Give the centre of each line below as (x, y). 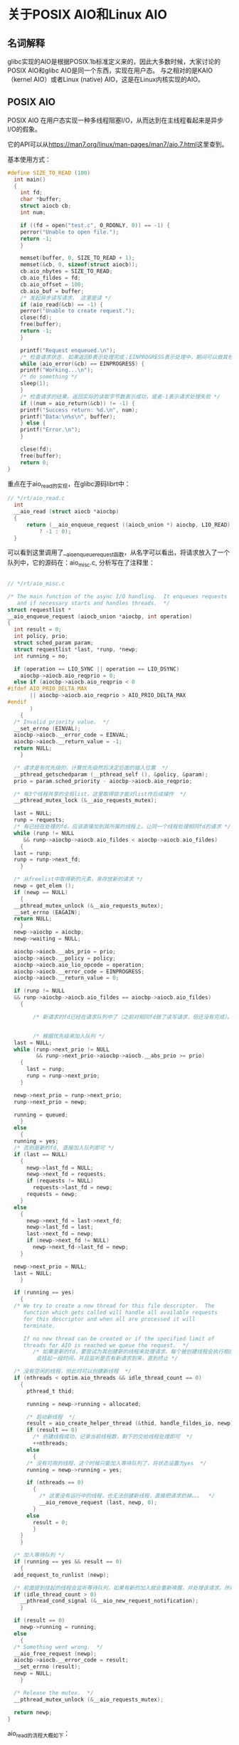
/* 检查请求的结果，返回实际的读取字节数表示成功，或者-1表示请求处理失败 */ (120, 397)
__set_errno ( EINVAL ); (47, 728)
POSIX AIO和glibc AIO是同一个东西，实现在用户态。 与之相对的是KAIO (110, 70)
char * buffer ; (41, 199)
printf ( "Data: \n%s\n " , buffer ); (68, 416)
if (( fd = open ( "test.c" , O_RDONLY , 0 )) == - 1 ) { (95, 225)
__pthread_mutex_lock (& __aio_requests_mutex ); (86, 801)
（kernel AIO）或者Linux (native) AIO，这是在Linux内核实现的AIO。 (106, 79)
